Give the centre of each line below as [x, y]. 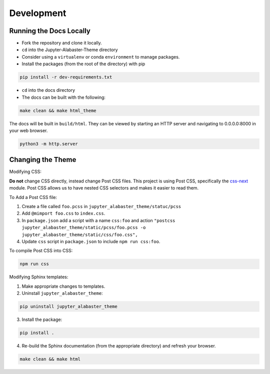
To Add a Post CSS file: [33, 197]
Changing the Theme [43, 160]
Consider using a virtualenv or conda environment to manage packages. [101, 57]
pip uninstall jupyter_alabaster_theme [68, 307]
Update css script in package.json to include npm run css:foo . [91, 241]
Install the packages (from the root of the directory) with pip [83, 64]
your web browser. [28, 130]
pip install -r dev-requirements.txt [66, 77]
